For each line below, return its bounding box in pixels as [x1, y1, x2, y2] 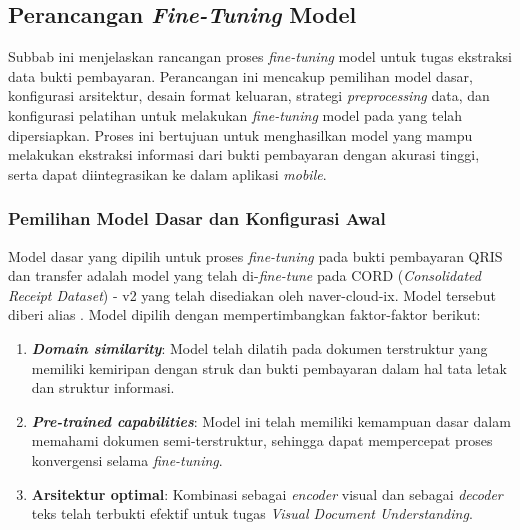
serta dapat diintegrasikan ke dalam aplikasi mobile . [8, 163, 327, 184]
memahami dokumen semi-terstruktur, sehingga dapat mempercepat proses [31, 430, 493, 451]
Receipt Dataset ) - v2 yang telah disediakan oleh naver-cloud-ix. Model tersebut [8, 284, 496, 305]
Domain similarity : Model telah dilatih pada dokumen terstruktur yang [31, 337, 488, 358]
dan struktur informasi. [31, 377, 175, 398]
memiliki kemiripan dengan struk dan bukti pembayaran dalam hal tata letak [31, 357, 507, 378]
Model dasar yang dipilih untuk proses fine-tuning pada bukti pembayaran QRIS [8, 245, 503, 266]
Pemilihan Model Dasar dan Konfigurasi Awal [8, 206, 386, 231]
